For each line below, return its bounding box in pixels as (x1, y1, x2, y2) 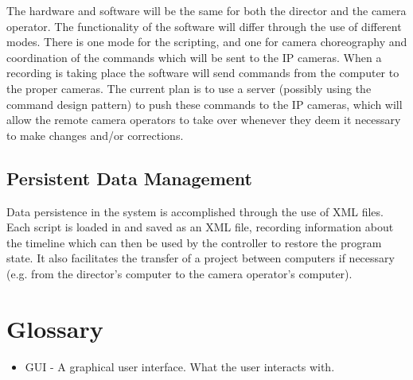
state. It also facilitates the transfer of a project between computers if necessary (6, 250, 395, 266)
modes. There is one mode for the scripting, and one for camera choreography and (6, 33, 407, 50)
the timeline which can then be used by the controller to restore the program (6, 234, 382, 250)
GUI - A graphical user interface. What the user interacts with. (25, 358, 335, 374)
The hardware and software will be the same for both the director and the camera (6, 2, 407, 18)
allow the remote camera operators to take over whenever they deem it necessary (6, 111, 401, 128)
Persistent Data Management (6, 165, 252, 190)
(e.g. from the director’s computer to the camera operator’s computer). (6, 265, 353, 281)
